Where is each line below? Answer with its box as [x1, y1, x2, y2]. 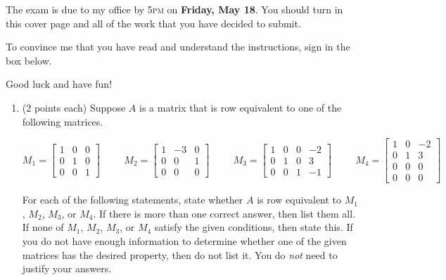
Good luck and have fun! [6, 76, 113, 91]
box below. [6, 53, 52, 67]
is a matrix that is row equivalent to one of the [139, 100, 342, 114]
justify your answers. [22, 261, 112, 276]
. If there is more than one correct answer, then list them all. [93, 206, 356, 220]
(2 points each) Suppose [22, 100, 126, 114]
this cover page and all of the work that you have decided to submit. [6, 15, 301, 30]
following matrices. [22, 114, 103, 128]
